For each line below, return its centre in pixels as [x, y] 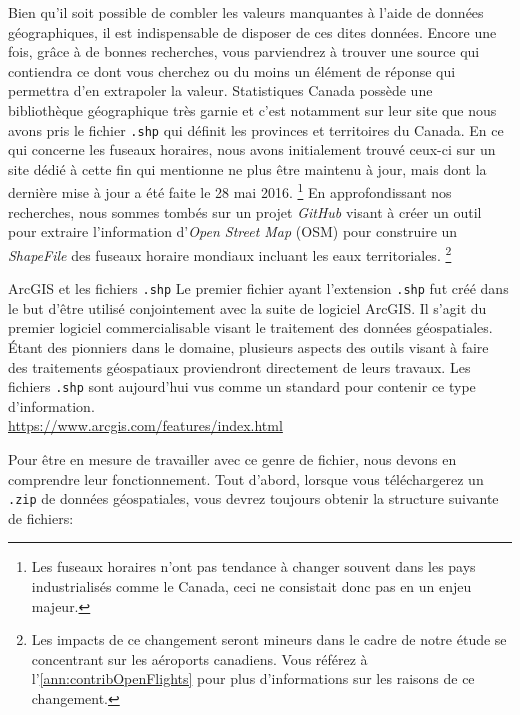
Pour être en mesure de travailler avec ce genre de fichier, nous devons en [232, 458]
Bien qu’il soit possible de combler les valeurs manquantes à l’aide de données [246, 12]
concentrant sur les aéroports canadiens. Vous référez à [199, 658]
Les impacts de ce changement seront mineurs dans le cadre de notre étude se [269, 639]
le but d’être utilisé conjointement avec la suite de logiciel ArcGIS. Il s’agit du [247, 307]
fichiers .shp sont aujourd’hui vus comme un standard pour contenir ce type [242, 386]
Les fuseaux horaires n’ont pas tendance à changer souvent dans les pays [253, 566]
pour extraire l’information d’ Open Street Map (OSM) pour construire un [233, 231]
